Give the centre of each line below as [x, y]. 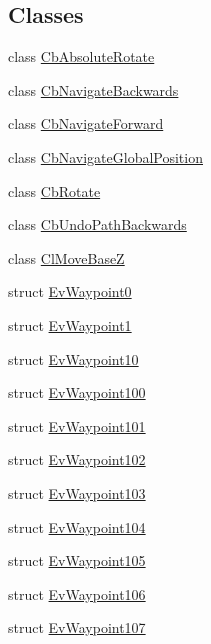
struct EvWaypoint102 [77, 459]
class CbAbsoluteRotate [81, 56]
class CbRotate [54, 190]
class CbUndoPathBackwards [97, 224]
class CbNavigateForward [86, 123]
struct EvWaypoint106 [77, 593]
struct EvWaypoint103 [77, 492]
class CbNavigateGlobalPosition [105, 156]
